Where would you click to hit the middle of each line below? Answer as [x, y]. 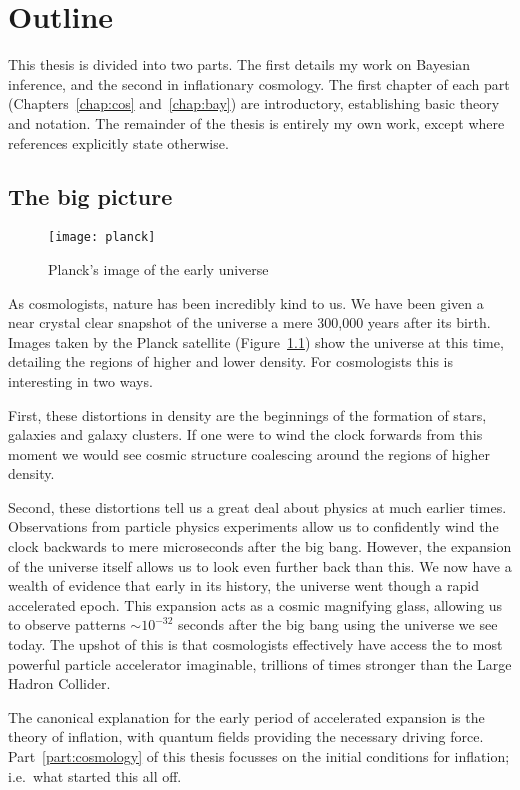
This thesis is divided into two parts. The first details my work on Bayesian [239, 64]
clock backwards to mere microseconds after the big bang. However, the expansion [260, 546]
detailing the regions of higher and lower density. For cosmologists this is [231, 361]
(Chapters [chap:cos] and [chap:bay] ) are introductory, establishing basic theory [254, 103]
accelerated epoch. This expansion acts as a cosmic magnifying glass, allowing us [255, 604]
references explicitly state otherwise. [118, 142]
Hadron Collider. [59, 683]
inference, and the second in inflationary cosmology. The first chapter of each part [259, 83]
